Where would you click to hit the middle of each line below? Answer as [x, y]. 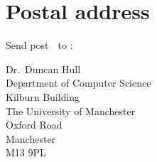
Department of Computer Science [78, 83]
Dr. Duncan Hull [43, 69]
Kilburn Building [43, 96]
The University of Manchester [71, 110]
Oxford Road [34, 125]
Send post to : [39, 45]
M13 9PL [26, 152]
